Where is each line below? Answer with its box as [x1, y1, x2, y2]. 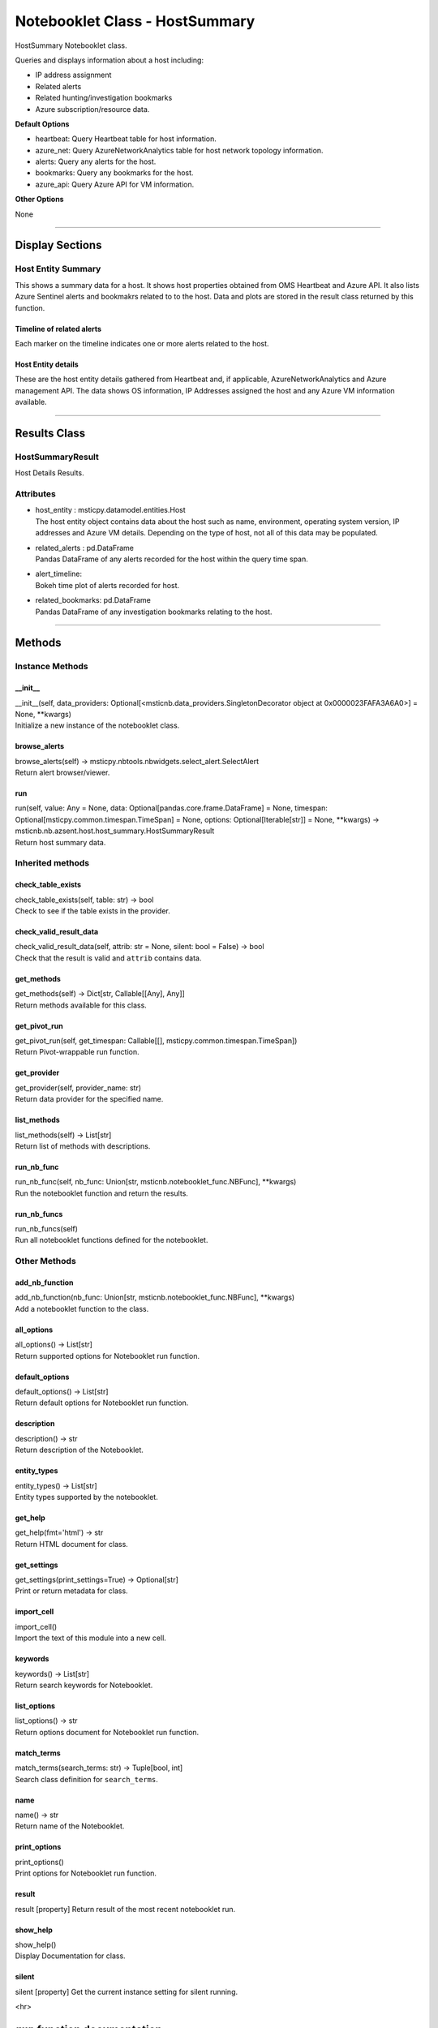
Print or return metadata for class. [15, 1586, 129, 1596]
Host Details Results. [15, 468, 84, 478]
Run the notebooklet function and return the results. [15, 1188, 188, 1198]
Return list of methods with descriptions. [15, 1141, 151, 1151]
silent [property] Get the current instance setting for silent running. [15, 1987, 238, 1996]
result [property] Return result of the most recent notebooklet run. [15, 1904, 236, 1914]
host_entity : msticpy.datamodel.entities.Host [35, 505, 186, 515]
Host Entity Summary [15, 264, 101, 275]
